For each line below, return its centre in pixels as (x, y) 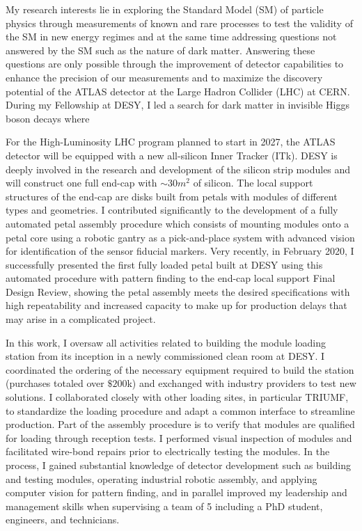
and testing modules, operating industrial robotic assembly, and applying (162, 478)
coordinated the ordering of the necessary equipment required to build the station (180, 369)
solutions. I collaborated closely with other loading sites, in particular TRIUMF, (177, 397)
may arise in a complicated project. (81, 319)
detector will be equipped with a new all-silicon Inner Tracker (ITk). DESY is (172, 155)
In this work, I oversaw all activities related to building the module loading (166, 342)
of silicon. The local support (253, 183)
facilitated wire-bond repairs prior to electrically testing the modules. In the (168, 451)
